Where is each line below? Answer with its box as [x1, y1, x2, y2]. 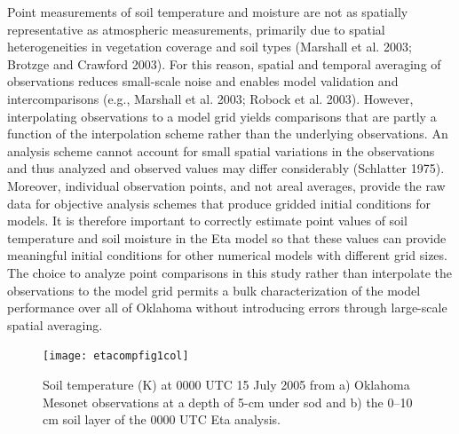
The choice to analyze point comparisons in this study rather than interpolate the [7, 263, 452, 281]
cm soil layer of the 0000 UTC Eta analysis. [43, 410, 281, 429]
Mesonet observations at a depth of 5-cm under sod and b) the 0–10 [43, 392, 413, 411]
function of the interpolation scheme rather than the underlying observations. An [7, 124, 448, 143]
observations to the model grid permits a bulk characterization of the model [7, 280, 421, 299]
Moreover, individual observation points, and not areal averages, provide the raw [7, 176, 446, 194]
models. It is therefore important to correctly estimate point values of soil [7, 211, 408, 230]
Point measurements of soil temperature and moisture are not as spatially [7, 3, 408, 20]
